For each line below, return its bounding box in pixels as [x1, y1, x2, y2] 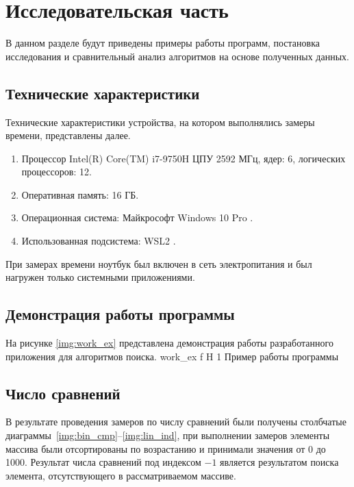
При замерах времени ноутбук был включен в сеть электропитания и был [5, 256, 312, 271]
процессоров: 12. [21, 164, 92, 179]
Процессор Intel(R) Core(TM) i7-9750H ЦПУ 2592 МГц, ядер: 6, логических [21, 151, 346, 165]
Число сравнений [5, 382, 121, 403]
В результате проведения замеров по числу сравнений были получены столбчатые [5, 414, 346, 429]
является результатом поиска [220, 455, 339, 469]
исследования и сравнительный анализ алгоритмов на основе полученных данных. [5, 49, 349, 63]
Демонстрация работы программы [5, 303, 235, 325]
